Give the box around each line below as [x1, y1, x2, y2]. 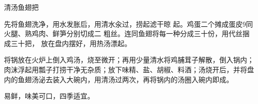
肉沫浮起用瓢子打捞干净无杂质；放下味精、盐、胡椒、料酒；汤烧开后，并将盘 [4, 64, 254, 74]
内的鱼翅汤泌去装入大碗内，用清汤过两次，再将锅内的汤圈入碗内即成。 [4, 74, 233, 84]
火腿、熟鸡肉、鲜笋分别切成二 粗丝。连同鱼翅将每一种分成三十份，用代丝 [4, 28, 243, 39]
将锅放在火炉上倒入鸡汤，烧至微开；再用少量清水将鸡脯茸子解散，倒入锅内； [4, 54, 254, 65]
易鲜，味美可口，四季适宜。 [4, 91, 94, 101]
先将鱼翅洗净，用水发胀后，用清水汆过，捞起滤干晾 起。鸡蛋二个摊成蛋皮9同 [4, 18, 253, 29]
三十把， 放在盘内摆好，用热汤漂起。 [10, 38, 131, 48]
